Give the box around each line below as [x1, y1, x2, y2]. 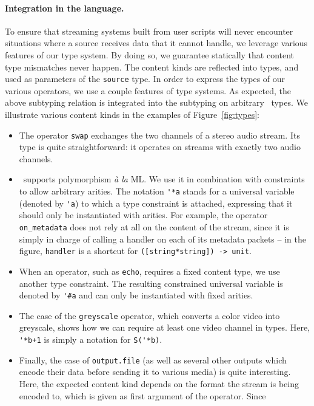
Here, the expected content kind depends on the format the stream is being [19, 377, 299, 390]
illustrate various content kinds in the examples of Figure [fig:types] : [5, 108, 259, 121]
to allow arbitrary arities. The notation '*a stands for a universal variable [19, 185, 295, 198]
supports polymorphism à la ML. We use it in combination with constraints [23, 173, 305, 185]
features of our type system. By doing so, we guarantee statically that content [5, 48, 295, 61]
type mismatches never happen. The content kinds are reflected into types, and [5, 60, 299, 73]
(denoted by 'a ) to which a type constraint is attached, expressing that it [19, 196, 293, 209]
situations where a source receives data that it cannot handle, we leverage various [5, 36, 308, 49]
